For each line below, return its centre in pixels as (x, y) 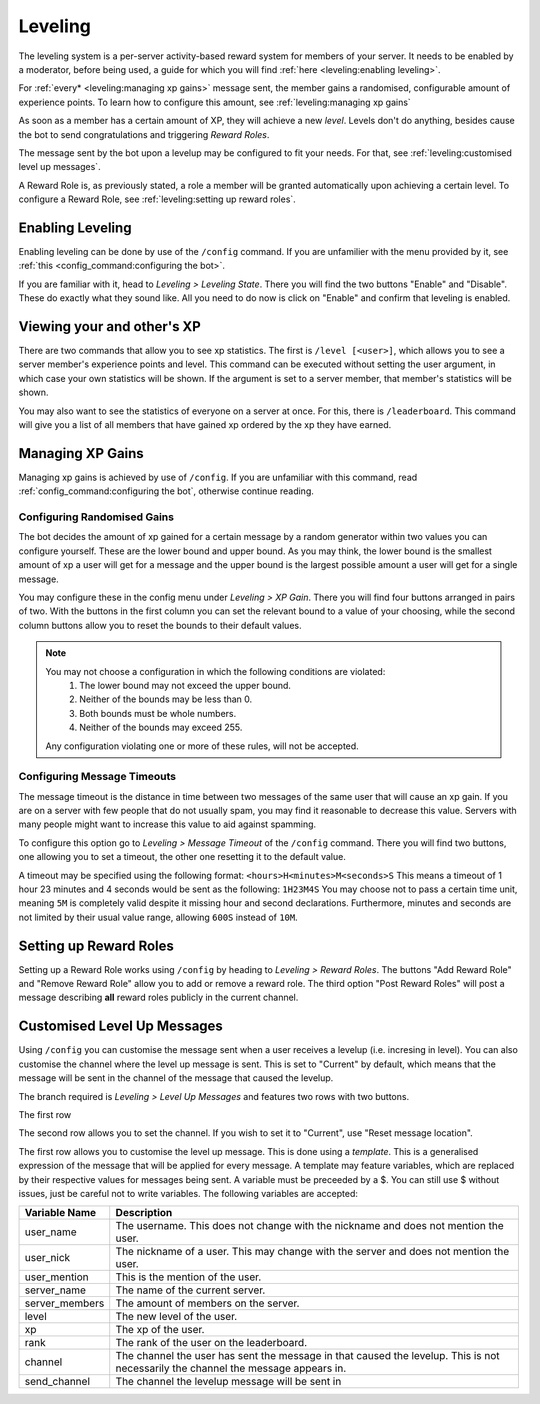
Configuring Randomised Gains (96, 517)
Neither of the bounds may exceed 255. (161, 727)
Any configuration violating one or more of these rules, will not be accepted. (202, 746)
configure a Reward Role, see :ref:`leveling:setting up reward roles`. (157, 199)
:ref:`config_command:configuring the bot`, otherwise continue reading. (166, 491)
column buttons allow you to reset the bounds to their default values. (160, 625)
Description (144, 1213)
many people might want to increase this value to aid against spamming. (167, 824)
